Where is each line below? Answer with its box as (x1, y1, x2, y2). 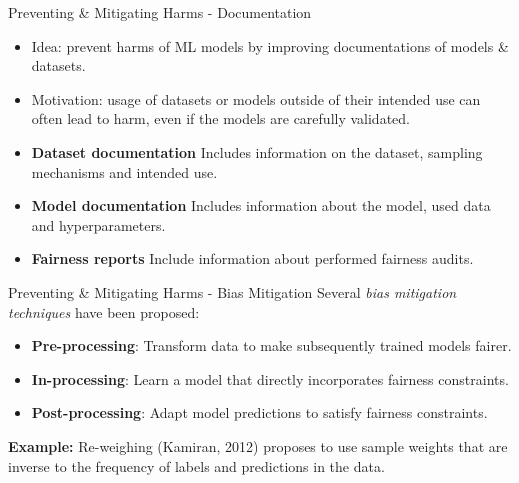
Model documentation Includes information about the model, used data (31, 195, 491, 216)
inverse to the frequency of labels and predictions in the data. (8, 455, 385, 476)
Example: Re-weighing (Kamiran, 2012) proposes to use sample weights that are (8, 435, 508, 456)
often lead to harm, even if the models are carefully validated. (31, 108, 410, 129)
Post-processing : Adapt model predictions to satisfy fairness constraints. (31, 402, 488, 423)
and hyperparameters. (31, 214, 166, 235)
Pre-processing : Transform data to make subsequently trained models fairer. (31, 335, 512, 356)
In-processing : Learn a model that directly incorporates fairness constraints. (31, 368, 509, 389)
